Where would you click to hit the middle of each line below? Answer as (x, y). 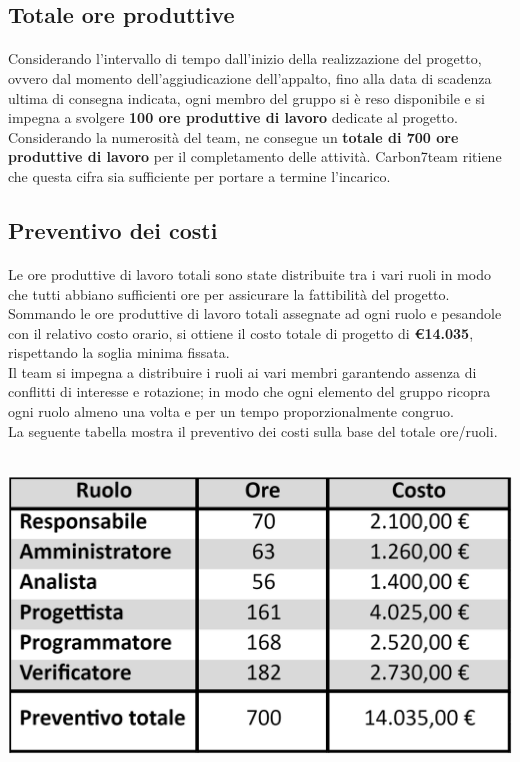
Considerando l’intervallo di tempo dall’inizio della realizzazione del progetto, (245, 58)
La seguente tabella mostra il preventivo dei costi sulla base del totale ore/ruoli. (253, 430)
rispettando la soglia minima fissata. (119, 352)
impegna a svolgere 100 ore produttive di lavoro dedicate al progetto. (233, 117)
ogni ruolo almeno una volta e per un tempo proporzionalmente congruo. (231, 411)
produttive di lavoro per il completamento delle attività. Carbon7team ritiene (255, 156)
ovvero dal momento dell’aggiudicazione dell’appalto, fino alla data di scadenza (250, 77)
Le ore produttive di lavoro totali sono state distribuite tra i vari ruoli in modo (249, 273)
